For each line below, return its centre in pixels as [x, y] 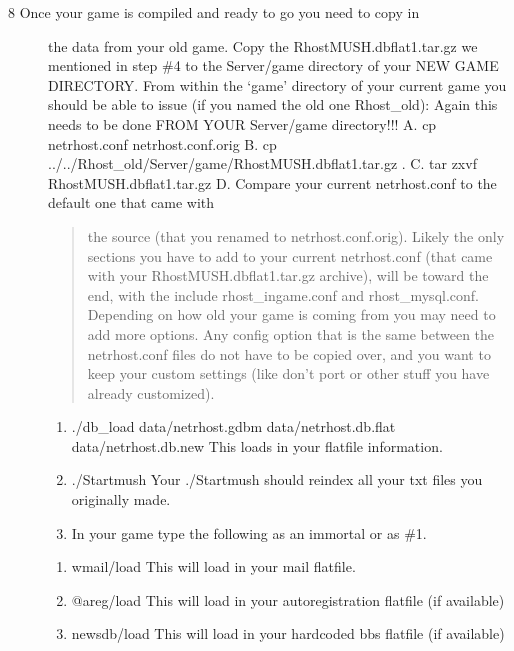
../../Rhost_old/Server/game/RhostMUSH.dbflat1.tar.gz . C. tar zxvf [262, 163]
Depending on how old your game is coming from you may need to [291, 314]
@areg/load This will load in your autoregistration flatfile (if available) [288, 599]
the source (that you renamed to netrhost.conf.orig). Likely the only [296, 235]
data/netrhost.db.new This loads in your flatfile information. [257, 445]
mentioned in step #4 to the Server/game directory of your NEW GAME [273, 65]
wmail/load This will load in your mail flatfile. [213, 566]
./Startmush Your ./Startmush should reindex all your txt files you [277, 479]
